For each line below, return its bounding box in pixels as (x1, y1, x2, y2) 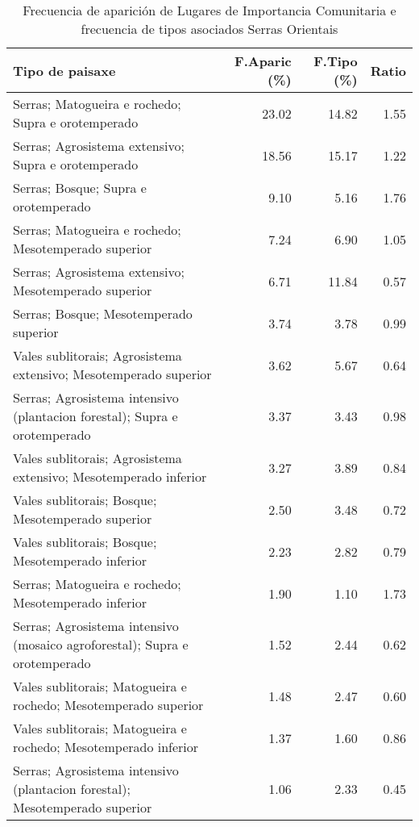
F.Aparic (234, 52, 292, 70)
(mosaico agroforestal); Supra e (13, 635, 189, 654)
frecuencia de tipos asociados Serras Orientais (81, 19, 338, 38)
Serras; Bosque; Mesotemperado (13, 304, 193, 323)
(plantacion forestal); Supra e (13, 407, 178, 425)
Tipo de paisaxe (13, 61, 116, 80)
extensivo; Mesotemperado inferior (13, 467, 207, 486)
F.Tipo (313, 52, 358, 70)
